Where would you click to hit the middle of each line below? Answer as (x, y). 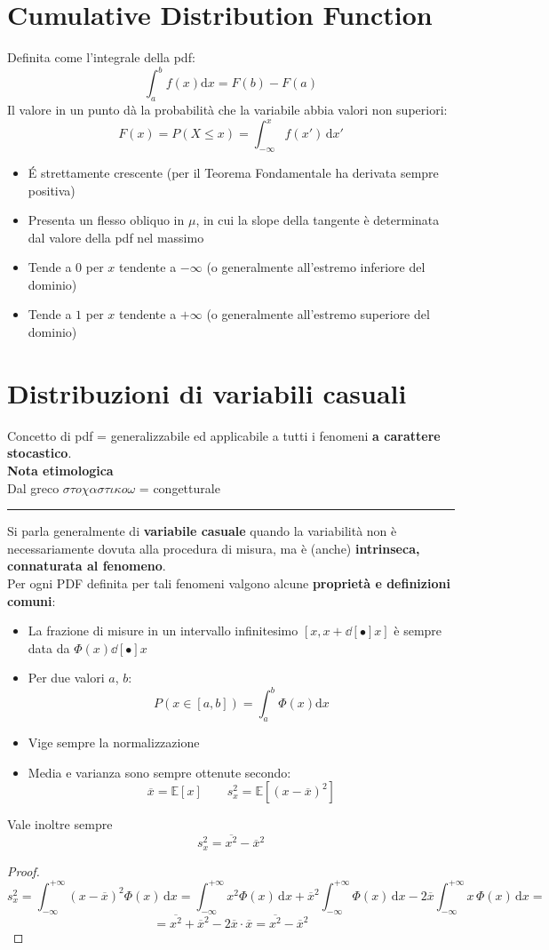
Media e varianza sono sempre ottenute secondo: (159, 772)
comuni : (32, 600)
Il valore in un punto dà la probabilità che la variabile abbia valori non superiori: (227, 110)
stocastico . (40, 453)
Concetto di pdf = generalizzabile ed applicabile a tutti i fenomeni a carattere (224, 435)
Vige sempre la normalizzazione (114, 742)
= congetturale (179, 487)
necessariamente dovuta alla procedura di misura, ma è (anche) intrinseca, (214, 548)
